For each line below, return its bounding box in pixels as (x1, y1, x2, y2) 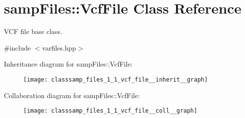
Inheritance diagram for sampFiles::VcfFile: (4, 59, 133, 69)
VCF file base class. (4, 26, 62, 36)
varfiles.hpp (42, 42, 76, 52)
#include (4, 42, 31, 52)
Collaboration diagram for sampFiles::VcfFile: (4, 90, 140, 100)
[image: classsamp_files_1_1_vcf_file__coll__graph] (23, 107, 197, 115)
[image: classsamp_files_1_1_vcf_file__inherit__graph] (23, 76, 208, 83)
